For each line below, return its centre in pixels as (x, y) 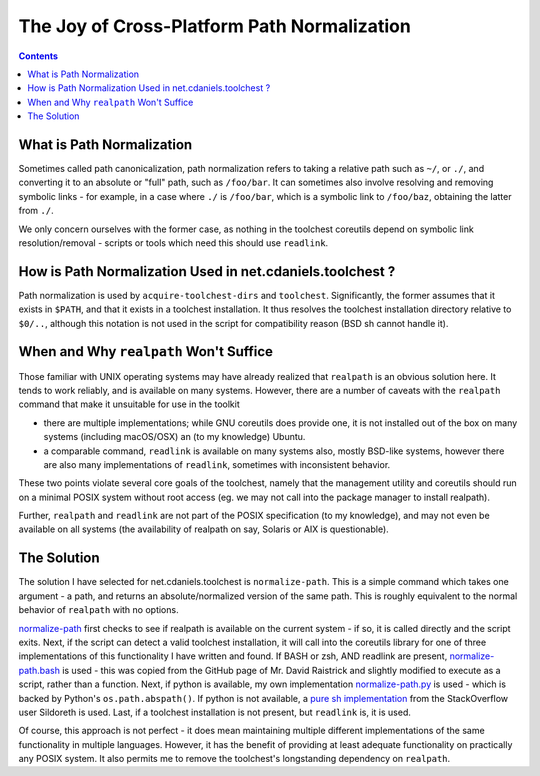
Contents (38, 56)
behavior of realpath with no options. (98, 610)
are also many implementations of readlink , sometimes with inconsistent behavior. (217, 464)
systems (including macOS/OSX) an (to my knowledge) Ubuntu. (174, 437)
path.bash (39, 670)
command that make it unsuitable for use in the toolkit (129, 404)
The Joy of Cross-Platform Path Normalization (215, 26)
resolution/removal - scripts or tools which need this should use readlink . (173, 242)
